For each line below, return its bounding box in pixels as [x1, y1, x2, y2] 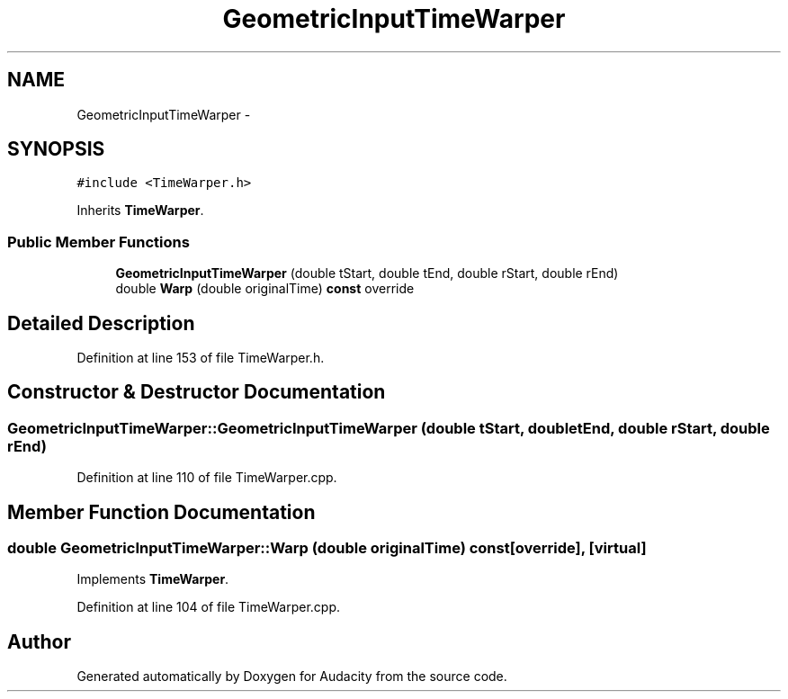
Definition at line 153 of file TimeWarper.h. [76, 350, 325, 366]
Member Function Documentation [7, 500, 316, 524]
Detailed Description [7, 311, 195, 335]
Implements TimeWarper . [76, 571, 229, 587]
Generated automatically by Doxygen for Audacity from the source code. [76, 668, 507, 685]
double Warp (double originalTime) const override [115, 281, 415, 297]
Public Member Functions [7, 232, 190, 251]
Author [7, 630, 71, 653]
